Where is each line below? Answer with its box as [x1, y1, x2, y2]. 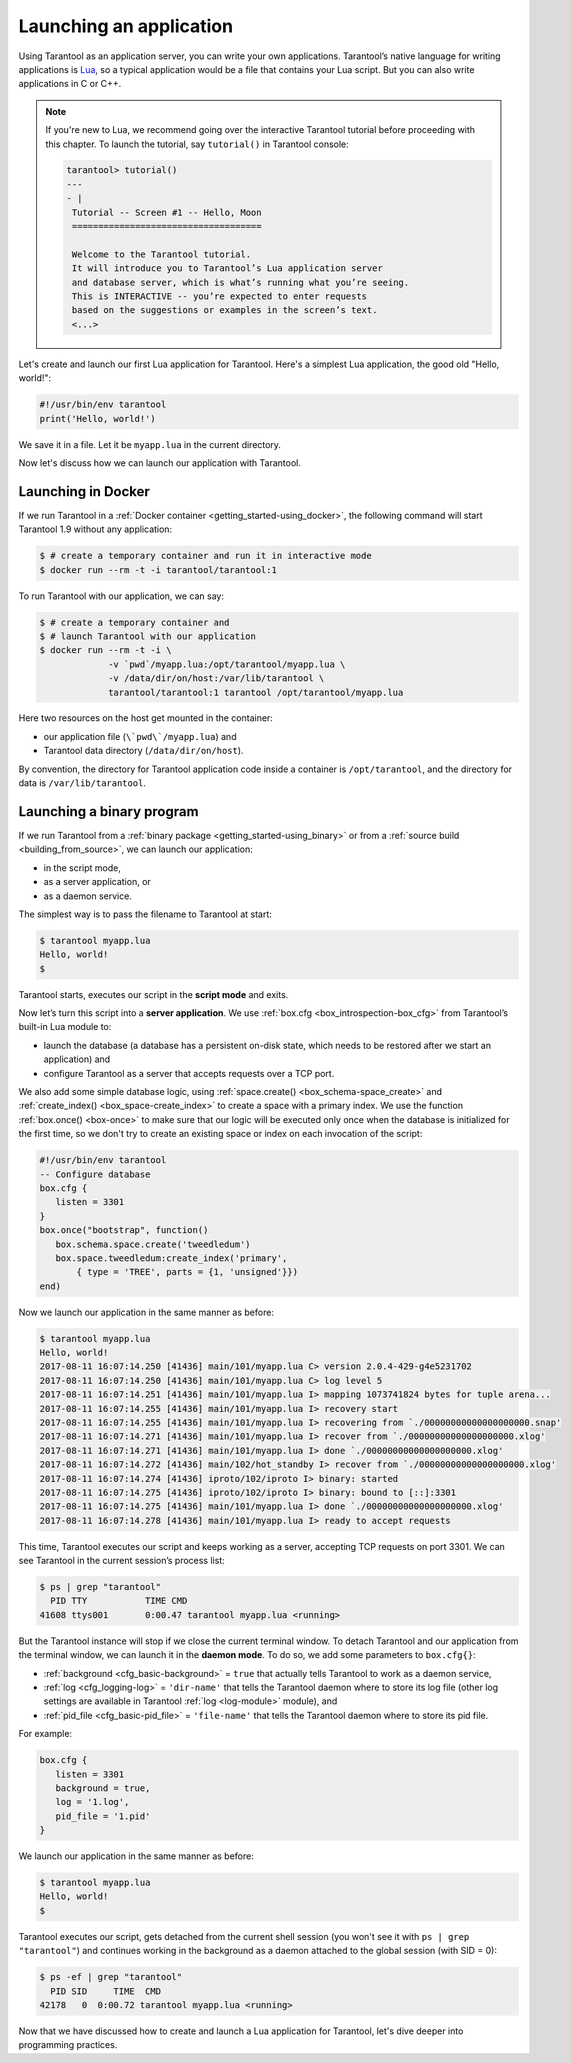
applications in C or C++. [18, 78, 122, 90]
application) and [43, 1053, 111, 1065]
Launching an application [18, 15, 234, 37]
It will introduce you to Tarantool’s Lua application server [71, 263, 384, 274]
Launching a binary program [18, 803, 199, 820]
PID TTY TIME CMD [50, 1595, 188, 1607]
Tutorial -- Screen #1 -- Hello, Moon [71, 206, 262, 218]
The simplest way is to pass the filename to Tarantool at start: [18, 908, 272, 920]
